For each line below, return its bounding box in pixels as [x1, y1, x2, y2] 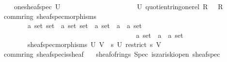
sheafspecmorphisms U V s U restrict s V [27, 39, 161, 49]
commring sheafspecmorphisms [3, 11, 96, 21]
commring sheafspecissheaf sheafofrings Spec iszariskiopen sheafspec [3, 48, 220, 59]
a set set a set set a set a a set [27, 20, 142, 31]
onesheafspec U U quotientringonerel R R [14, 1, 223, 11]
